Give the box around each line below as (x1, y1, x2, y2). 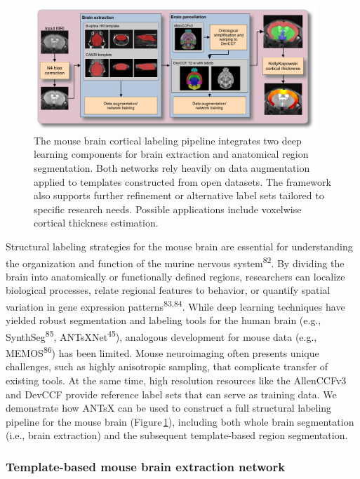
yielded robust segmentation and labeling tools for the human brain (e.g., (6, 313, 321, 328)
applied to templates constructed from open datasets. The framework (34, 174, 331, 189)
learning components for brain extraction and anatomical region (34, 147, 309, 161)
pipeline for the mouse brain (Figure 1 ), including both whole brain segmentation (6, 414, 354, 429)
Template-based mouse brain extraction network (6, 457, 286, 475)
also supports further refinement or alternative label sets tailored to (34, 188, 324, 203)
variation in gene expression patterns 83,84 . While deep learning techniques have (6, 297, 345, 313)
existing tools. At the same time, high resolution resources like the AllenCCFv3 (6, 372, 347, 387)
